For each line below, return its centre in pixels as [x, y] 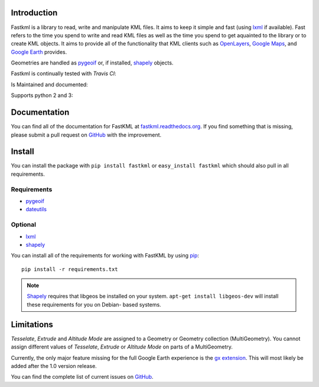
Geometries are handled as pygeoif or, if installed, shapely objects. [92, 63]
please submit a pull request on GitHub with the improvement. [86, 135]
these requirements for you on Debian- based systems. [94, 304]
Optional [24, 225]
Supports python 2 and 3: [42, 95]
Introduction [34, 13]
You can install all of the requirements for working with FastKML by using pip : [105, 256]
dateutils [36, 209]
